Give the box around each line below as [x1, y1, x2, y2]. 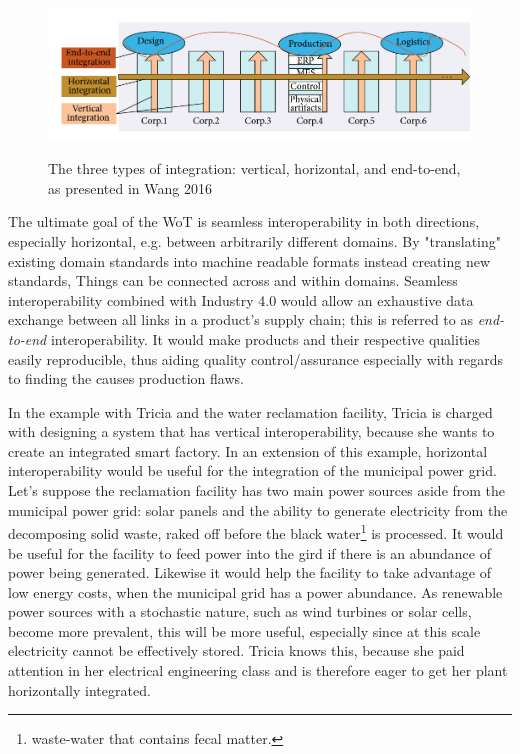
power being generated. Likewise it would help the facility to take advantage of [8, 562, 491, 583]
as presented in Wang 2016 [48, 177, 212, 198]
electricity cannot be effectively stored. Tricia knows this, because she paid [8, 640, 465, 661]
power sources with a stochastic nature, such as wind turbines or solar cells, [8, 601, 472, 622]
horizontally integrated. [8, 679, 151, 700]
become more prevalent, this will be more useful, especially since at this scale [8, 620, 481, 641]
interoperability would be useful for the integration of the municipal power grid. [8, 460, 497, 481]
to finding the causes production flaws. [8, 368, 244, 389]
